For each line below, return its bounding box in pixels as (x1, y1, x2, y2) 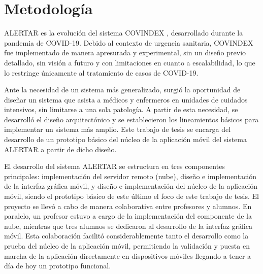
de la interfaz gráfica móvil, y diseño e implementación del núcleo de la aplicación (4, 181, 258, 191)
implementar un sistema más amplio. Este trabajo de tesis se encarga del (4, 124, 231, 134)
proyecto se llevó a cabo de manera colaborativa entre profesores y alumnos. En (4, 200, 252, 211)
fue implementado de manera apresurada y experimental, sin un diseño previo (4, 47, 246, 58)
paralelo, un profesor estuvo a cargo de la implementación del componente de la (4, 211, 252, 221)
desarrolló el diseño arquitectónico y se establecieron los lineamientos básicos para (4, 114, 259, 124)
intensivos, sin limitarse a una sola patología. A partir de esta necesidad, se (4, 104, 238, 115)
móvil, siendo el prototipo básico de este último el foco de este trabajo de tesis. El (4, 191, 259, 201)
